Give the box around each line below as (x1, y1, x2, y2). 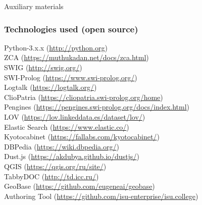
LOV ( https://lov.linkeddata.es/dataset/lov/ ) (4, 111, 145, 122)
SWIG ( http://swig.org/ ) (4, 62, 82, 72)
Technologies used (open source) (4, 22, 138, 35)
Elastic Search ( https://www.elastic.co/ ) (4, 121, 129, 132)
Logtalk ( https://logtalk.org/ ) (4, 82, 97, 92)
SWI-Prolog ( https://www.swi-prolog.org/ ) (4, 72, 137, 82)
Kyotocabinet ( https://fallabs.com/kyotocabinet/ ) (4, 131, 160, 142)
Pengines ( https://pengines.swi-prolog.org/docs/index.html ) (4, 101, 190, 112)
